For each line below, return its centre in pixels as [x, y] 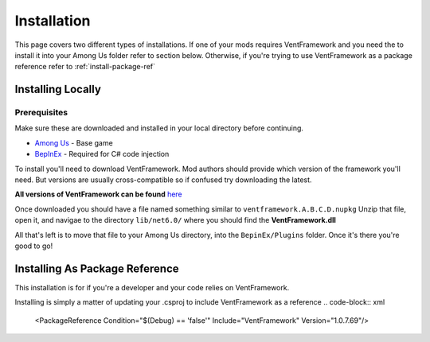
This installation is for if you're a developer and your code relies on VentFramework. [152, 287]
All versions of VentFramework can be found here [98, 194]
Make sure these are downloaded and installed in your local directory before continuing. [159, 128]
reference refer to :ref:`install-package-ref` [85, 67]
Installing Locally [58, 89]
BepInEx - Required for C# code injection [102, 154]
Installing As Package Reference [97, 268]
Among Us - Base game [74, 142]
